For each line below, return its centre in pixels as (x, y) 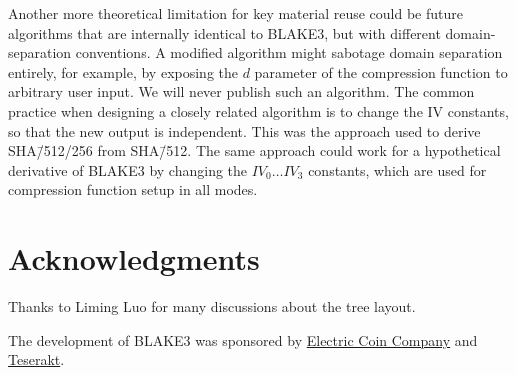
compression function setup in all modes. (133, 189)
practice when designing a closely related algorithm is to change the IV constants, (258, 110)
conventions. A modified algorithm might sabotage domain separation (289, 52)
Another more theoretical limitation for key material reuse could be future (235, 13)
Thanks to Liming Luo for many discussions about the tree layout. (212, 306)
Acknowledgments (134, 258)
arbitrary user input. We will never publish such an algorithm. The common (241, 91)
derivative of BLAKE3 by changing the (128, 169)
